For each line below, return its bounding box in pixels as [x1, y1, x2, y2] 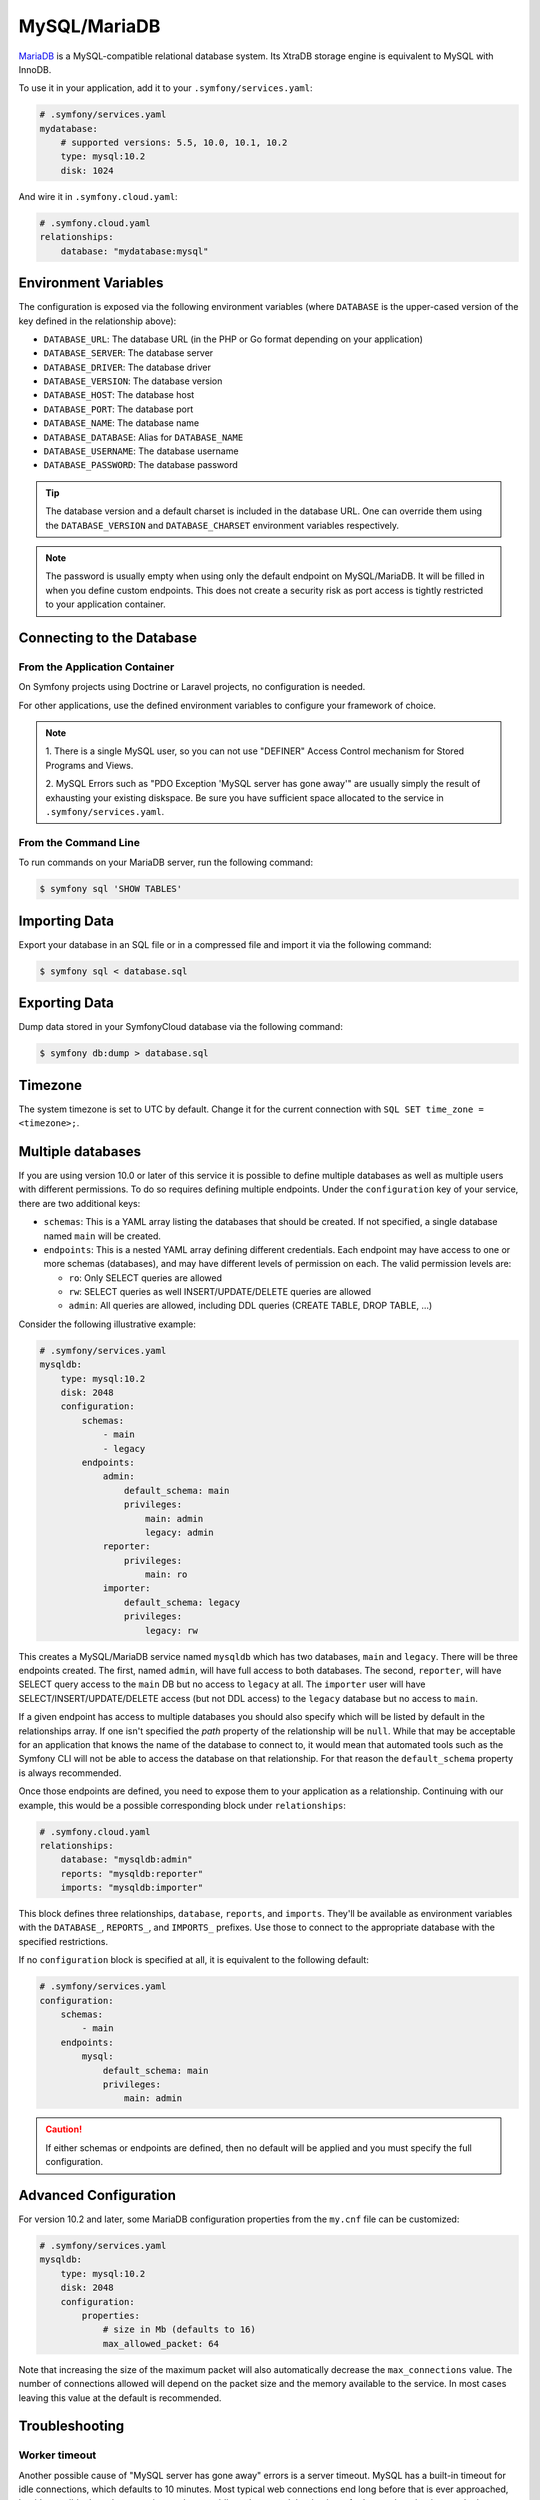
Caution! [45, 2123, 83, 2135]
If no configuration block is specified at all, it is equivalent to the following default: [18, 1954, 369, 1966]
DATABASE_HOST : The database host [43, 389, 195, 401]
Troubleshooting [18, 2418, 125, 2435]
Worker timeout [18, 2448, 97, 2462]
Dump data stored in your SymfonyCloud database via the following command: [18, 1021, 344, 1033]
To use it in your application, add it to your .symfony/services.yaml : [18, 82, 314, 94]
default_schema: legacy [123, 1596, 240, 1608]
